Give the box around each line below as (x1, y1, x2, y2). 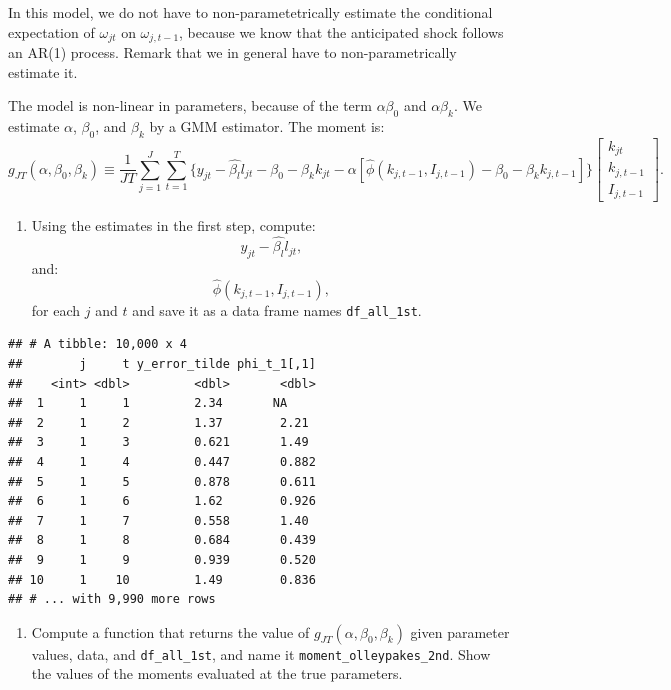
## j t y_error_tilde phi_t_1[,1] (8, 356, 316, 371)
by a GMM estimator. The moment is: (149, 116, 385, 137)
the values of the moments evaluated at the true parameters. (31, 663, 403, 684)
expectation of (8, 21, 95, 42)
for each (31, 299, 81, 320)
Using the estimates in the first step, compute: (31, 215, 316, 236)
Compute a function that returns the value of (31, 621, 310, 642)
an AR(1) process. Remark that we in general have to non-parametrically (8, 42, 457, 63)
